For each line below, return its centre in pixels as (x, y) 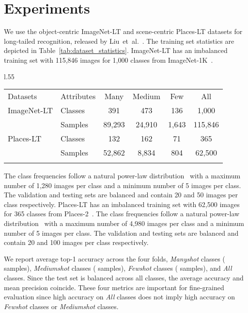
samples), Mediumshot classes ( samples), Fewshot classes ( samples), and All (118, 268)
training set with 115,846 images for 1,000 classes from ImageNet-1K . (108, 60)
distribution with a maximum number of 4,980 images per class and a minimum (124, 223)
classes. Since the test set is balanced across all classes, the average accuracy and (124, 278)
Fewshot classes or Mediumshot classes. (61, 306)
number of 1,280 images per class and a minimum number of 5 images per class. (123, 185)
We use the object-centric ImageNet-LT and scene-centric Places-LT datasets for (123, 31)
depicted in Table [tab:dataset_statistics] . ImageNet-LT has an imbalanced (116, 50)
